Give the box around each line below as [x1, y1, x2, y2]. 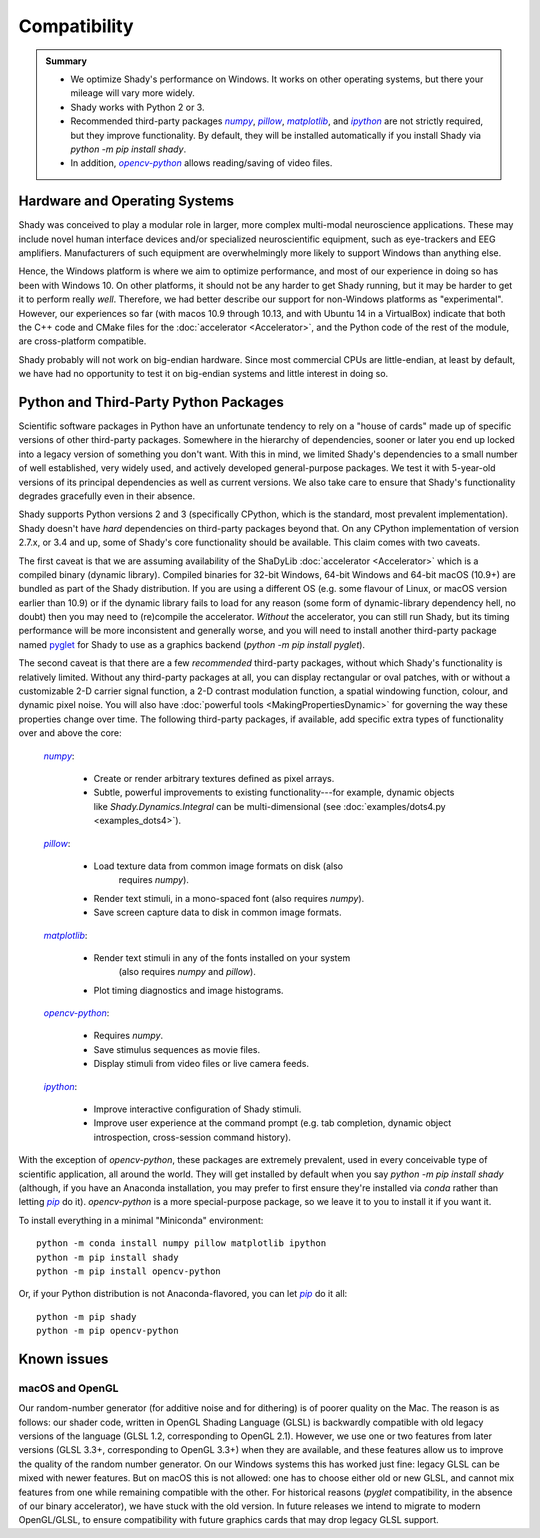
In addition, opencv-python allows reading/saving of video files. [70, 157, 333, 169]
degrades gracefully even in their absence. [18, 490, 196, 502]
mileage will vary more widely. [70, 87, 195, 99]
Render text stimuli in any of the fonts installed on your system [93, 951, 351, 964]
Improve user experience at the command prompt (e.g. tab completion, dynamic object [93, 1117, 452, 1129]
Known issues [18, 1350, 109, 1367]
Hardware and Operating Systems [18, 193, 235, 210]
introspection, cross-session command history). [93, 1131, 292, 1143]
